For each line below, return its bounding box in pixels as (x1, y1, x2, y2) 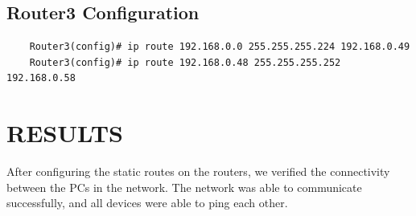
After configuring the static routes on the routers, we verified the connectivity (6, 163, 390, 180)
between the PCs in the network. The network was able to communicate (6, 178, 362, 195)
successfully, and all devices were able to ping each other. (6, 194, 288, 211)
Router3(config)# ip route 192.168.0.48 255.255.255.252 (29, 56, 341, 68)
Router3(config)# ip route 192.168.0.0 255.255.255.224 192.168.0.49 (29, 41, 410, 53)
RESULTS (6, 116, 123, 149)
